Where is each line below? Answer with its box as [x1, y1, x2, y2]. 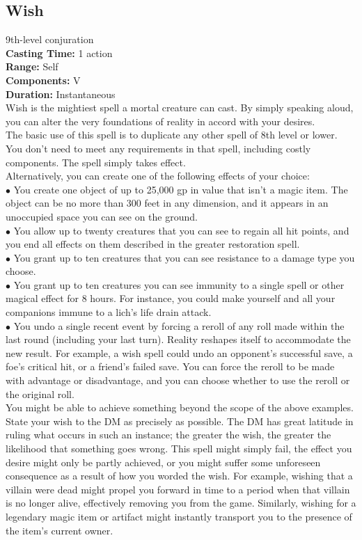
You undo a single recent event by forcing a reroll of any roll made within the [13, 318, 345, 333]
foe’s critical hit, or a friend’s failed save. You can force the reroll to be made [6, 359, 335, 374]
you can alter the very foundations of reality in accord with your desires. [6, 113, 315, 128]
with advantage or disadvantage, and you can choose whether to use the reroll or [6, 373, 350, 388]
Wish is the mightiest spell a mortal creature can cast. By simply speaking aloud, [6, 100, 354, 115]
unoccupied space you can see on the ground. [6, 209, 198, 223]
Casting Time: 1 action [6, 45, 113, 60]
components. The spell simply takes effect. [6, 154, 186, 169]
